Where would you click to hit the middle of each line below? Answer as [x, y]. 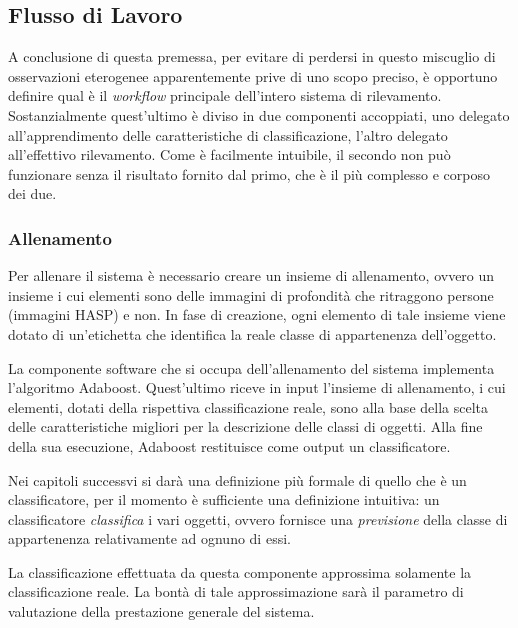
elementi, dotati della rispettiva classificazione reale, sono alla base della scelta [248, 406]
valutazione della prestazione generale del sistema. [161, 611]
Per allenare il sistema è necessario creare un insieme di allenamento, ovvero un [251, 275]
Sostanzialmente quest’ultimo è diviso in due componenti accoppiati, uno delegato [259, 114]
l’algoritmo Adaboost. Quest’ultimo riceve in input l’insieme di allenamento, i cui [257, 387]
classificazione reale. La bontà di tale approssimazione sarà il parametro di [236, 591]
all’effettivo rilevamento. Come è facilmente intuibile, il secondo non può [229, 154]
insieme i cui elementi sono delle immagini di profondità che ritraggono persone [251, 294]
